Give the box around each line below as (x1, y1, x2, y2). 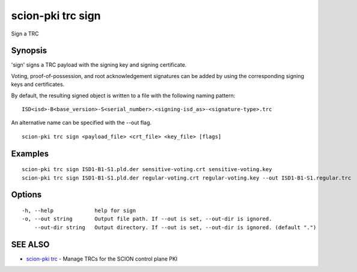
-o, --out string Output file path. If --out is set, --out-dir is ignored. (22, 216, 272, 222)
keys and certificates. (11, 81, 65, 88)
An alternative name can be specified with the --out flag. (11, 119, 152, 126)
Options (11, 190, 42, 200)
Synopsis (11, 46, 47, 56)
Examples (11, 148, 49, 159)
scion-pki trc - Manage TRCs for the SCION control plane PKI (26, 255, 178, 262)
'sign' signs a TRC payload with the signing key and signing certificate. (11, 61, 187, 68)
